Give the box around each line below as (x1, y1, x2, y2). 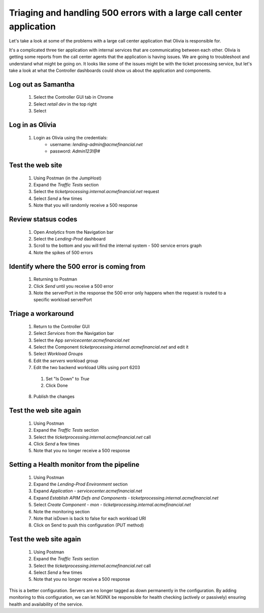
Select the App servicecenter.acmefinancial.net (33, 337, 130, 343)
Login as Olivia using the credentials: (33, 134, 108, 140)
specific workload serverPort (33, 297, 92, 303)
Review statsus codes (9, 215, 78, 223)
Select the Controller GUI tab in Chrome (33, 94, 113, 100)
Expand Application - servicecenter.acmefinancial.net (33, 488, 143, 494)
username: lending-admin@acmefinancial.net (50, 141, 143, 147)
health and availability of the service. (9, 601, 83, 607)
